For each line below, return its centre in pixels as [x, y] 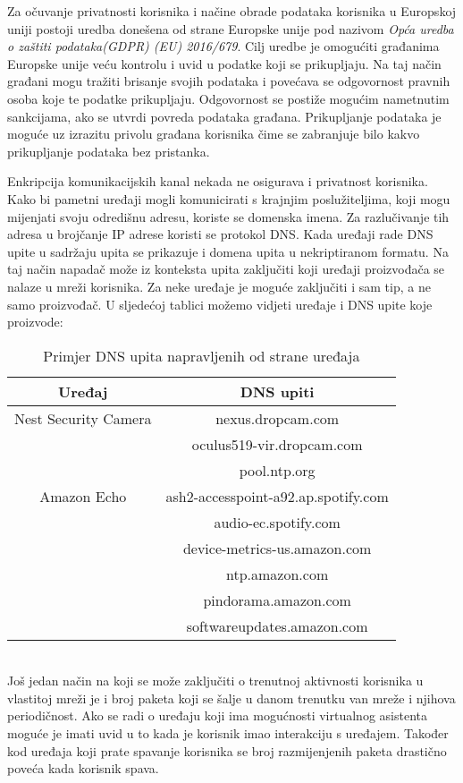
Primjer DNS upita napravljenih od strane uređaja [202, 355]
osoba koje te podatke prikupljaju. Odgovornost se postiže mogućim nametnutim [228, 98]
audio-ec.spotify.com [277, 522]
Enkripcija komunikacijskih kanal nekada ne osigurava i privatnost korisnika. [218, 181]
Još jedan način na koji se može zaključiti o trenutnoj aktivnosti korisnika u [215, 681]
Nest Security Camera [83, 418]
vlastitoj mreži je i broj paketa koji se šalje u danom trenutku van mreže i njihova [231, 698]
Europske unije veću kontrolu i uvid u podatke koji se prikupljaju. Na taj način [224, 63]
